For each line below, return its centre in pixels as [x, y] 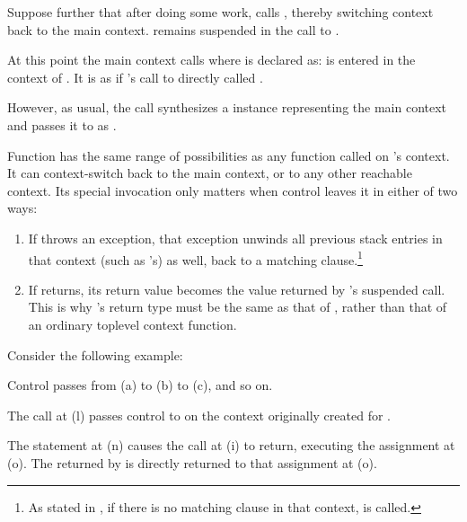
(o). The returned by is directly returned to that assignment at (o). [192, 462]
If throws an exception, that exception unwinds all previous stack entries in [235, 238]
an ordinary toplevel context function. [132, 324]
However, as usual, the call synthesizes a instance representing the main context [227, 107]
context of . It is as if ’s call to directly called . [135, 77]
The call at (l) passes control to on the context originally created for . [199, 415]
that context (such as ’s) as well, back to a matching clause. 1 [195, 258]
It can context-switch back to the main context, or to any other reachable [210, 173]
